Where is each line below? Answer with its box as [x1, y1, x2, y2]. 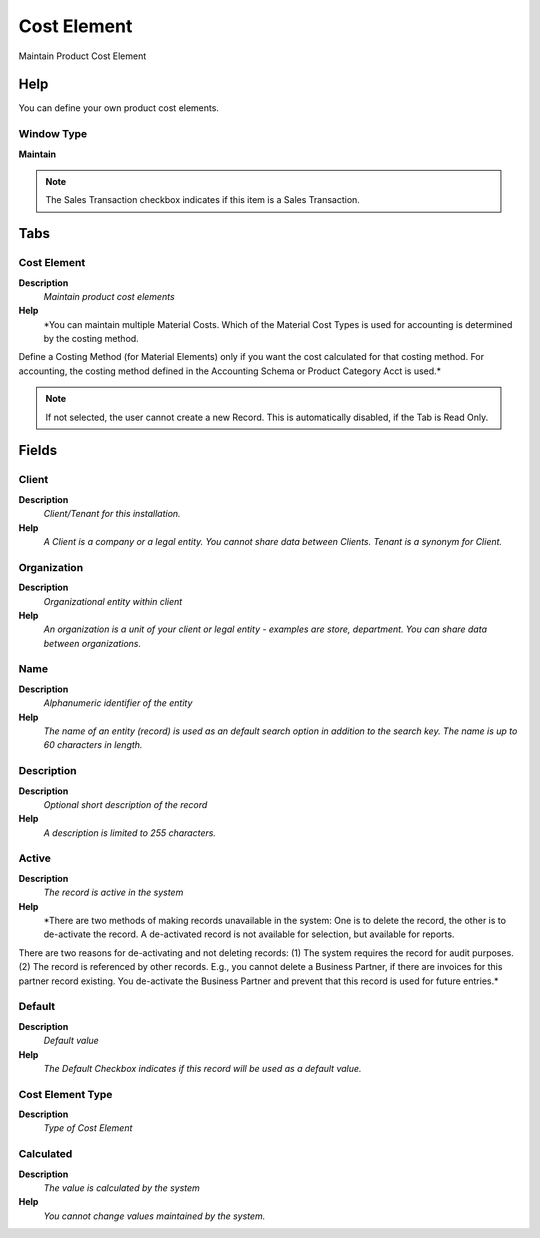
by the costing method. [43, 333, 139, 345]
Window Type [18, 127, 88, 141]
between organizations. [43, 637, 142, 649]
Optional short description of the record [43, 798, 208, 810]
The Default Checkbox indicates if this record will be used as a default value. [43, 1062, 362, 1074]
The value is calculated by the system [43, 1181, 200, 1194]
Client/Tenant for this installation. [43, 508, 181, 520]
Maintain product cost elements [43, 290, 175, 302]
